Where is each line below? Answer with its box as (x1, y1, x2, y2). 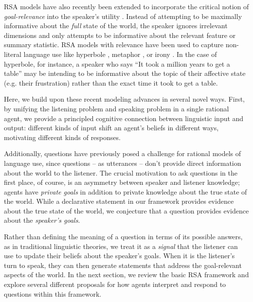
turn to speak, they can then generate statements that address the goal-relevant (4, 260, 242, 270)
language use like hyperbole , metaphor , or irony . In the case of (23, 49, 217, 59)
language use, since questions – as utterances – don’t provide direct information (4, 158, 241, 168)
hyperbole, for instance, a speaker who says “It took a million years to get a (4, 58, 230, 69)
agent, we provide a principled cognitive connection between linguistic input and (4, 113, 244, 123)
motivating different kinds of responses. (4, 132, 121, 142)
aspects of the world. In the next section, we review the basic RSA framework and (4, 269, 249, 280)
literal (4, 49, 21, 59)
